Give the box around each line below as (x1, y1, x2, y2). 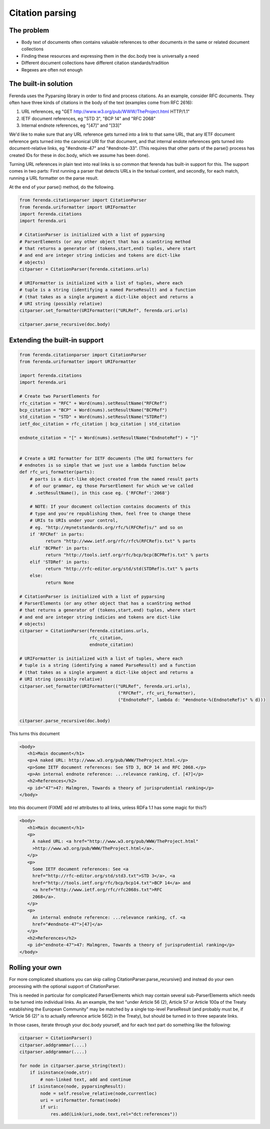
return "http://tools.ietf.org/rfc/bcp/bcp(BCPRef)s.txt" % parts (45, 552, 209, 558)
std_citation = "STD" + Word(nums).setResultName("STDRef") (19, 414, 168, 420)
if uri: (40, 1104, 59, 1110)
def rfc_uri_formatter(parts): (19, 469, 95, 475)
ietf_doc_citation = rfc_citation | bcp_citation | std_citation (19, 421, 180, 427)
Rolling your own (9, 963, 62, 972)
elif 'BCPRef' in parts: (30, 545, 90, 551)
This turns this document (9, 730, 60, 736)
